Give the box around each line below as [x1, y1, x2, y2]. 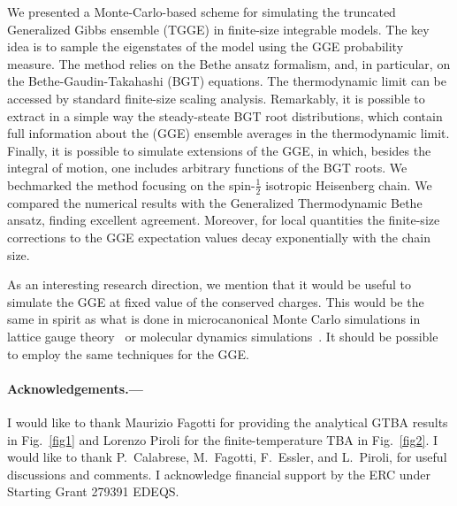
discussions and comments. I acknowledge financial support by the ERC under [7, 464, 430, 483]
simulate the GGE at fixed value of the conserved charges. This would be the [7, 292, 424, 310]
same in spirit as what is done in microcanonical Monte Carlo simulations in [7, 310, 421, 328]
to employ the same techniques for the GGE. [7, 344, 249, 363]
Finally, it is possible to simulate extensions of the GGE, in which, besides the [7, 141, 431, 159]
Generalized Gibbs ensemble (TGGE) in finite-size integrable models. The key [7, 19, 430, 38]
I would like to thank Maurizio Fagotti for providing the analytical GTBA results [7, 412, 448, 431]
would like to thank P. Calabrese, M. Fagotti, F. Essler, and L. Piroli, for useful [7, 448, 447, 466]
